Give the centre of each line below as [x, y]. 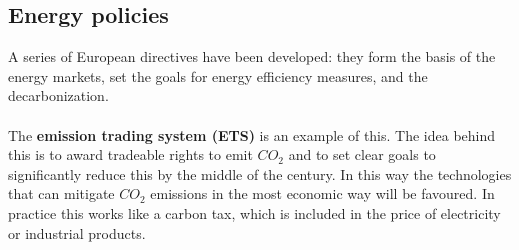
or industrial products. [77, 232]
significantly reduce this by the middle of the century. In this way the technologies [260, 173]
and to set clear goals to [362, 154]
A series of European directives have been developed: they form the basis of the [252, 56]
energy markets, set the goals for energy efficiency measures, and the [218, 75]
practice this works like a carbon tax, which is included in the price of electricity [254, 212]
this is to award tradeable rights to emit [130, 154]
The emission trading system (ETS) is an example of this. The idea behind [252, 134]
